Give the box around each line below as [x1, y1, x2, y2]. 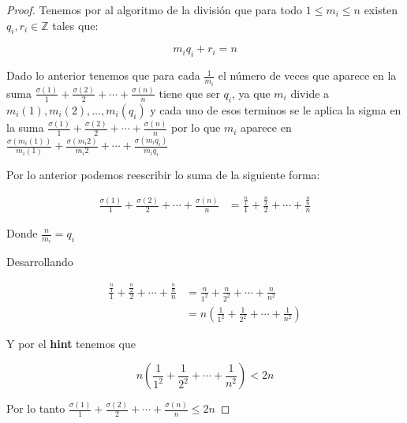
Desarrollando [6, 253, 73, 270]
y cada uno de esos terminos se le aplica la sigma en [150, 101, 401, 118]
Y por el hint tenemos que [6, 335, 136, 351]
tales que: [52, 17, 99, 33]
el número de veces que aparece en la [218, 67, 397, 84]
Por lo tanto [6, 400, 65, 417]
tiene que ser [159, 84, 220, 101]
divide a [290, 84, 330, 101]
